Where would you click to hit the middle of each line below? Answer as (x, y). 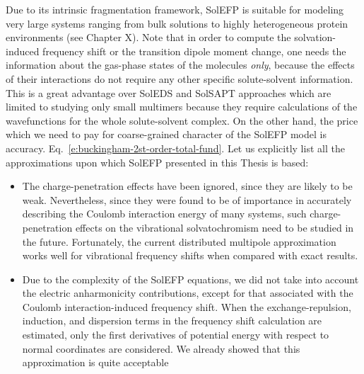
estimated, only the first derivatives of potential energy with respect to (176, 335)
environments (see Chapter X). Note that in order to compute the (148, 37)
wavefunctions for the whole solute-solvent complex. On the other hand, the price (182, 120)
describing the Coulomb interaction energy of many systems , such (164, 214)
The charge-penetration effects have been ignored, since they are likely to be (187, 186)
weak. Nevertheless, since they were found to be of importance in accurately (187, 199)
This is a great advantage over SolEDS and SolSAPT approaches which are (169, 92)
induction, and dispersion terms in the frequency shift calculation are (172, 321)
